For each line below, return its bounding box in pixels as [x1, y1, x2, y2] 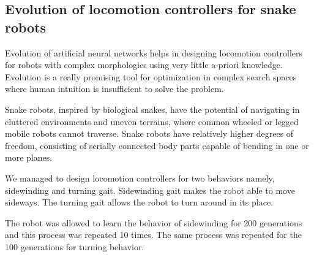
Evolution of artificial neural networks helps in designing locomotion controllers [5, 46, 303, 59]
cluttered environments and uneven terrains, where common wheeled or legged [5, 115, 299, 128]
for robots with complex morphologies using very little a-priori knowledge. [5, 58, 283, 71]
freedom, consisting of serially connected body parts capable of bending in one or [5, 139, 309, 152]
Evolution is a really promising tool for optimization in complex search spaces [5, 70, 297, 83]
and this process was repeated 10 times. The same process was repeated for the [5, 228, 302, 241]
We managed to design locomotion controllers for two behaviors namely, [5, 171, 275, 184]
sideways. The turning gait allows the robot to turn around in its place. [5, 196, 273, 209]
